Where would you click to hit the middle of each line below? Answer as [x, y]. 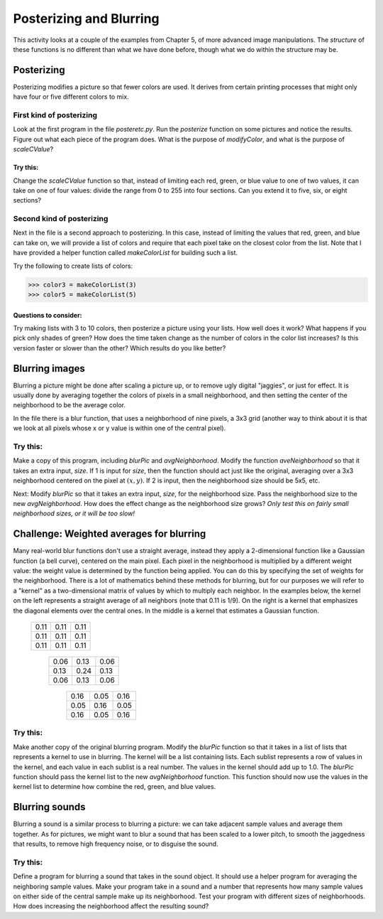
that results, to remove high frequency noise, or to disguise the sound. [116, 844]
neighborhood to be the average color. [69, 405]
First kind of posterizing [55, 115]
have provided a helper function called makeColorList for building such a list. [125, 253]
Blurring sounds [49, 807]
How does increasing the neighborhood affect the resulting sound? [111, 906]
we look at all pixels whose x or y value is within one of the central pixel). [120, 428]
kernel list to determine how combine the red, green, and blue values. [115, 787]
